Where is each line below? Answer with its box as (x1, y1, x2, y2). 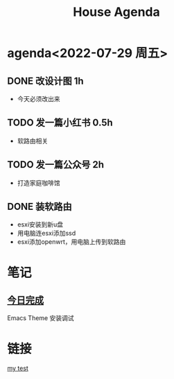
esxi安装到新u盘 (17, 220, 64, 229)
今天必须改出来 (17, 95, 60, 103)
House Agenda (72, 4, 161, 20)
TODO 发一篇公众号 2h (7, 159, 105, 170)
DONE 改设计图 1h (7, 75, 85, 87)
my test (7, 364, 29, 373)
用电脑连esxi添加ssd (17, 229, 76, 238)
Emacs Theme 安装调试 (7, 314, 74, 322)
